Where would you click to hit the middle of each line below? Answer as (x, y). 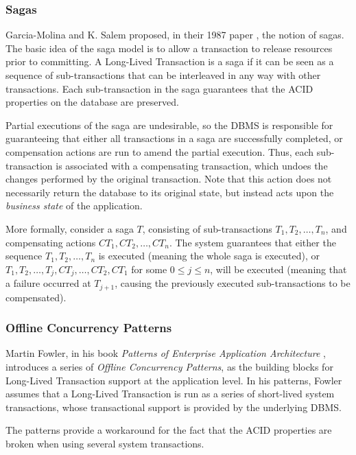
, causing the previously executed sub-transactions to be (233, 283)
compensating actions (51, 242)
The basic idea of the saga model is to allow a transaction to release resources (169, 48)
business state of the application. (74, 206)
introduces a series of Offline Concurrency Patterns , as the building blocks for (169, 367)
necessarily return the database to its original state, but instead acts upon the (170, 192)
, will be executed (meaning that (278, 269)
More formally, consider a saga (70, 228)
